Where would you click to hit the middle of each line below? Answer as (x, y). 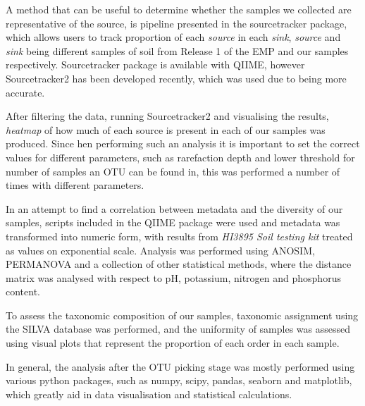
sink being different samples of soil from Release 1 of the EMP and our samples (177, 50)
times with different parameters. (75, 185)
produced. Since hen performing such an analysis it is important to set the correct (183, 143)
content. (23, 291)
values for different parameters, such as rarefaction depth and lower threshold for (180, 157)
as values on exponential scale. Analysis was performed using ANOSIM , (160, 250)
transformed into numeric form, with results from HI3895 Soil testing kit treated (179, 236)
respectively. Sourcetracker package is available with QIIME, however (155, 64)
